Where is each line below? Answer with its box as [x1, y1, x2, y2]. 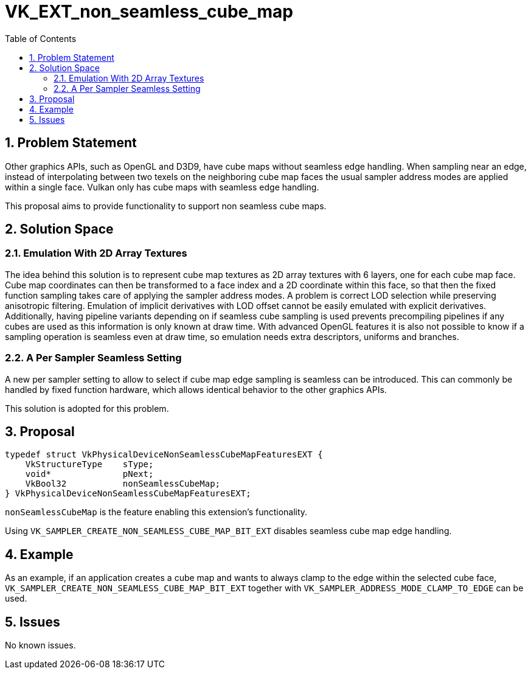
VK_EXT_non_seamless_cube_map [5, 1, 294, 22]
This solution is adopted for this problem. [5, 403, 169, 414]
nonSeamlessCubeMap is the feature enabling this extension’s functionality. [5, 507, 308, 518]
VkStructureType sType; [25, 459, 154, 470]
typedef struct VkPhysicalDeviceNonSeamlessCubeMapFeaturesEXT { [5, 450, 323, 460]
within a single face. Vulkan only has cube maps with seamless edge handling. [5, 181, 319, 192]
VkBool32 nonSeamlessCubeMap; [25, 479, 221, 489]
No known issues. [5, 640, 76, 651]
